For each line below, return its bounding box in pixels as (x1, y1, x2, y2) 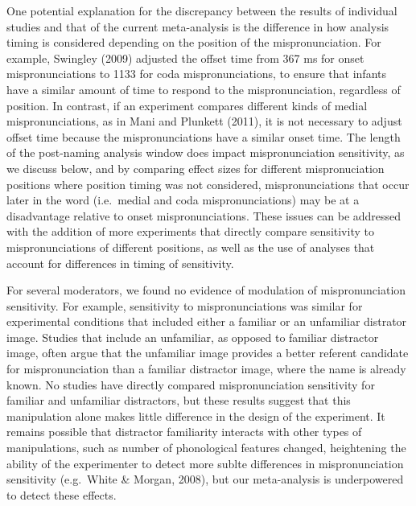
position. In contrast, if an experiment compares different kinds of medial (6, 97, 368, 113)
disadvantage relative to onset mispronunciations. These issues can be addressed (6, 207, 402, 224)
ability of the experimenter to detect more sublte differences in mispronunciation (6, 455, 404, 471)
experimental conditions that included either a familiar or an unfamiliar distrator (6, 313, 407, 330)
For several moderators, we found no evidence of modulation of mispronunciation (6, 282, 406, 298)
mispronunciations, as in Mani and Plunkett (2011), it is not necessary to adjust (6, 113, 402, 130)
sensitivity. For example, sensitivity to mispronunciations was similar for (6, 297, 363, 314)
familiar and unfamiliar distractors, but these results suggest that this (6, 392, 351, 409)
